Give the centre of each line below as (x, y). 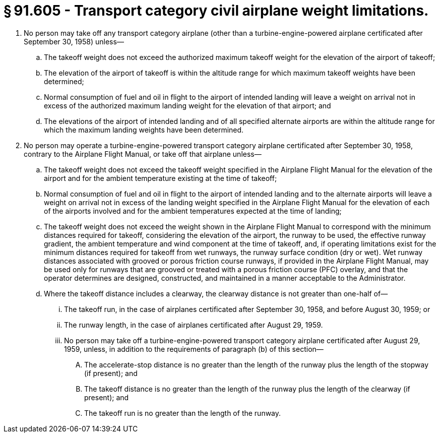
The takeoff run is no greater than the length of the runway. (183, 413)
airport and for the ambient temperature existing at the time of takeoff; (161, 178)
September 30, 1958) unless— (74, 41)
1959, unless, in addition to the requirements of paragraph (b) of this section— (194, 349)
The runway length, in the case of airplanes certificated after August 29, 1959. (194, 325)
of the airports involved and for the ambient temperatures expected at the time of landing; (193, 211)
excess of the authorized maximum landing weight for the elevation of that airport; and (187, 105)
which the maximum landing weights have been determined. (144, 130)
